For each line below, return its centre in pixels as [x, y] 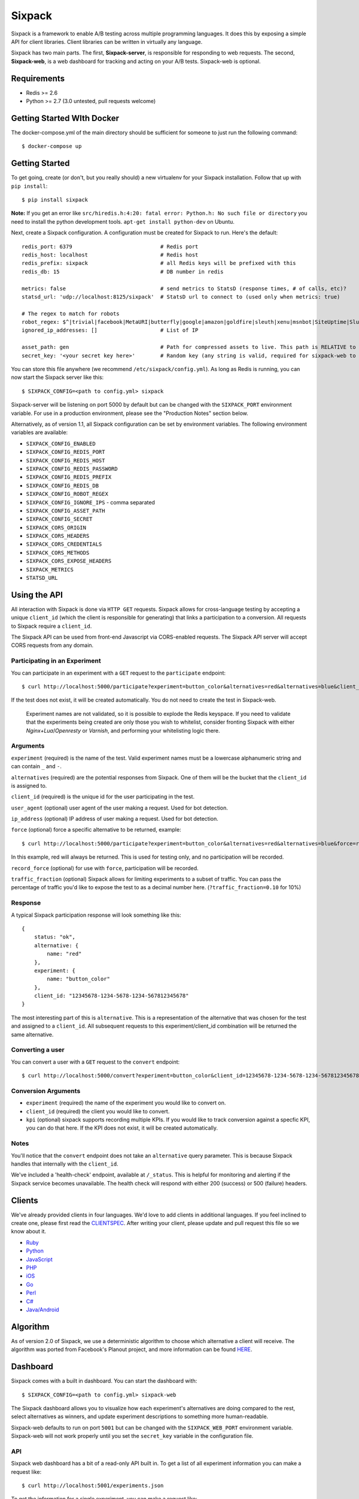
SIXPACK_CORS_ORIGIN [56, 527]
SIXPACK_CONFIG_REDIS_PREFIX [69, 477]
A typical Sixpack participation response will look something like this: [96, 915]
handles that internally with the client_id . [65, 1164]
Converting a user [38, 1050]
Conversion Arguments [46, 1091]
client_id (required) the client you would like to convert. [98, 1111]
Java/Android [42, 1310]
